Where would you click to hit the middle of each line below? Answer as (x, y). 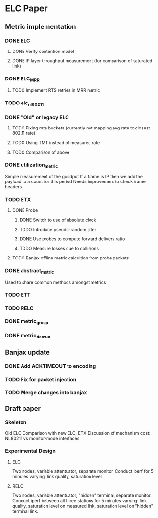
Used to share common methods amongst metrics (56, 282)
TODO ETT (18, 295)
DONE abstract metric (30, 271)
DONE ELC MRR (23, 79)
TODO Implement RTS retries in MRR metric (56, 90)
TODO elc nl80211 (24, 104)
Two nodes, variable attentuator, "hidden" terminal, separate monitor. (82, 495)
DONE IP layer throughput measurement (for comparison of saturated (82, 61)
